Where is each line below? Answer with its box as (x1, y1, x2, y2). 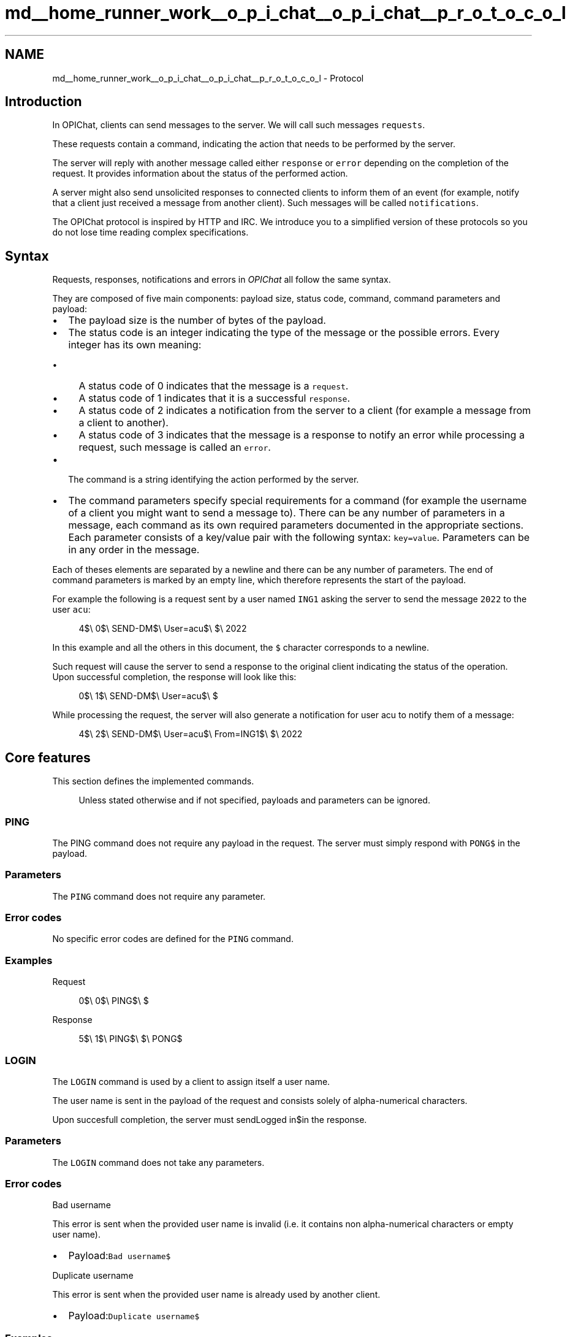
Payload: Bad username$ (68, 1249, 171, 1262)
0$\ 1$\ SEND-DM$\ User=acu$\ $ (78, 691, 218, 702)
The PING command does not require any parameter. (52, 891, 266, 902)
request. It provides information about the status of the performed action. (52, 168, 348, 179)
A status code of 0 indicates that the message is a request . (78, 380, 349, 393)
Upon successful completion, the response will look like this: (52, 672, 297, 683)
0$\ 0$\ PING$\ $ (78, 995, 149, 1006)
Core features (5, 749, 91, 765)
